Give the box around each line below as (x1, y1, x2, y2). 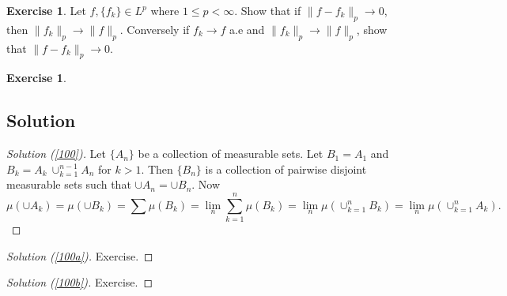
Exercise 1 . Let (6, 2, 86, 18)
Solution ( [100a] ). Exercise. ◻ (6, 247, 153, 264)
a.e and (229, 21, 265, 37)
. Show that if (234, 2, 301, 18)
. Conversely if (119, 21, 190, 37)
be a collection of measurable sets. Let (138, 145, 323, 162)
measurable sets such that (6, 176, 131, 193)
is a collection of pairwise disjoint (205, 160, 367, 177)
